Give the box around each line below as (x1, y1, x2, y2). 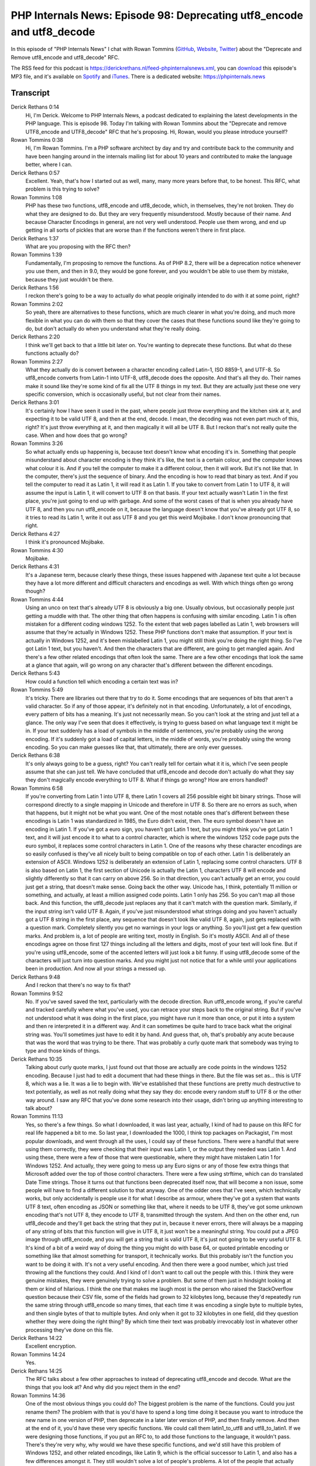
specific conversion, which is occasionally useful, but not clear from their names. (25, 391, 221, 398)
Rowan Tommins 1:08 (11, 194, 63, 201)
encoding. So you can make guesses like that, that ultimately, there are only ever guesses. (25, 744, 243, 751)
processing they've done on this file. (25, 1326, 114, 1333)
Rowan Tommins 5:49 (11, 686, 64, 693)
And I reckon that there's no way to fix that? (25, 982, 131, 989)
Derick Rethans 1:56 (11, 284, 59, 291)
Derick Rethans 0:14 (11, 103, 60, 111)
